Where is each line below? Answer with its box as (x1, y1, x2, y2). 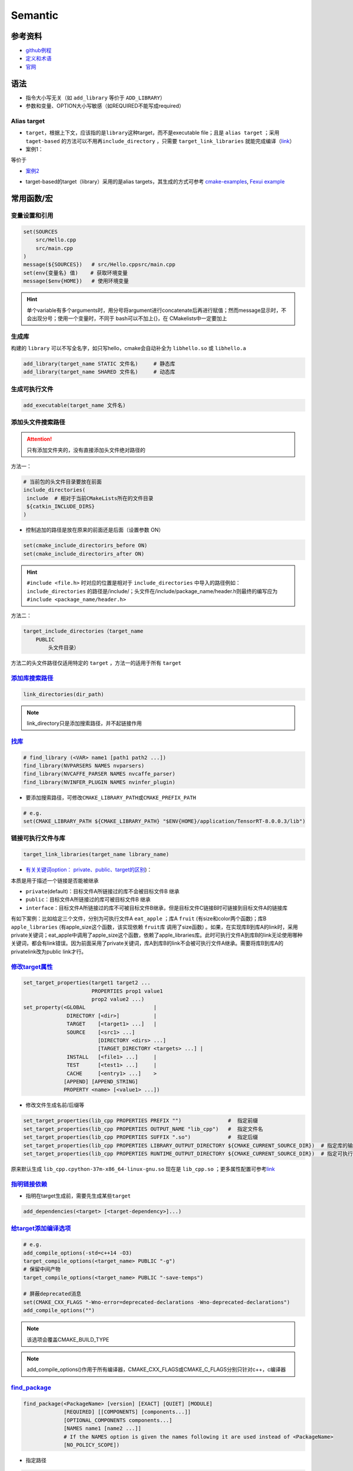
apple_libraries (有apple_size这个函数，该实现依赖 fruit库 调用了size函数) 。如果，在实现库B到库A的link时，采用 (11, 923, 298, 930)
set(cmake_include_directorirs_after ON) (23, 550, 145, 557)
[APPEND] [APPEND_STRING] (64, 1078, 138, 1085)
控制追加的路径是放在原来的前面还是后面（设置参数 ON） (25, 527, 164, 534)
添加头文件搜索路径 (11, 418, 66, 426)
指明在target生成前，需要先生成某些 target (25, 1192, 131, 1200)
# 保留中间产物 (23, 1266, 61, 1273)
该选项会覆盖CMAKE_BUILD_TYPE (26, 1336, 109, 1343)
